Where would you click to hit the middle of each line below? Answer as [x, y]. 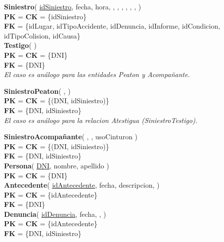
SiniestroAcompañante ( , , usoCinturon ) [71, 137]
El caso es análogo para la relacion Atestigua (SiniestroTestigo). [101, 120]
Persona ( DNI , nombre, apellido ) [57, 165]
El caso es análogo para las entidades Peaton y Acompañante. [97, 74]
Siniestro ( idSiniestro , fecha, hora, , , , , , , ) [73, 6]
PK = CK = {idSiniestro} [45, 16]
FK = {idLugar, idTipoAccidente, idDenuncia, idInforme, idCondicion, [112, 26]
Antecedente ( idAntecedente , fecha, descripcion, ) [82, 185]
